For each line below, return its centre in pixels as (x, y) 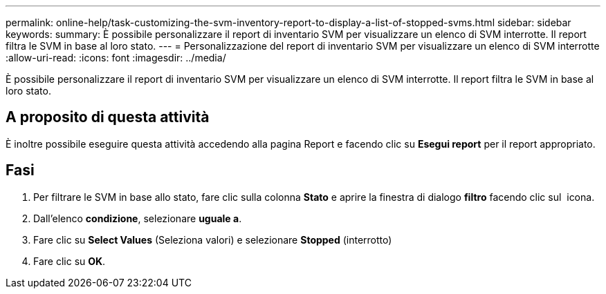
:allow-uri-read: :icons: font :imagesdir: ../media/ (116, 58)
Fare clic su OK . (70, 261)
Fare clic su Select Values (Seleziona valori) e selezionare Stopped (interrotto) (213, 239)
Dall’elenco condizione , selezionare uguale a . (138, 218)
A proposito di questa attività (108, 117)
